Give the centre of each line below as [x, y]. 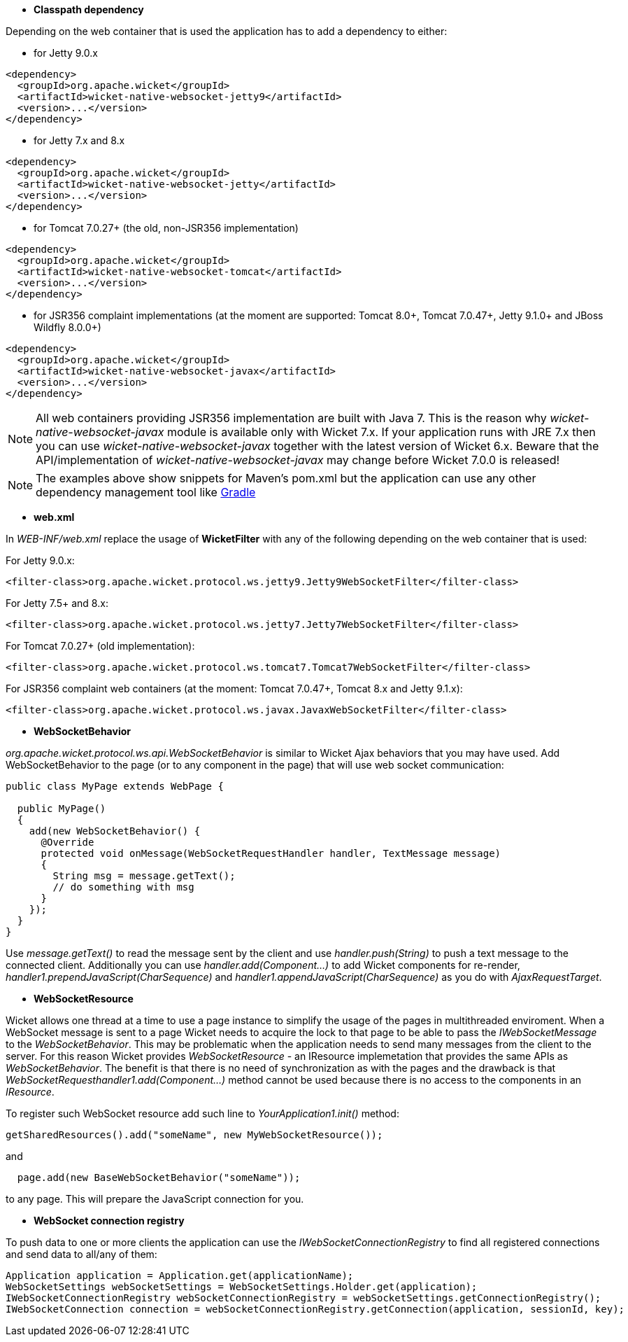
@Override [67, 842]
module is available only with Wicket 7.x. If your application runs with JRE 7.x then [381, 432]
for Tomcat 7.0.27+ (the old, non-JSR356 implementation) [166, 228]
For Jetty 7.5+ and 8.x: [57, 603]
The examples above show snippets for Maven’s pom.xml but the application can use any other [286, 478]
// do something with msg [123, 887]
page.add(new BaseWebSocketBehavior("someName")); [159, 1177]
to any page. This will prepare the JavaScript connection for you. [155, 1199]
